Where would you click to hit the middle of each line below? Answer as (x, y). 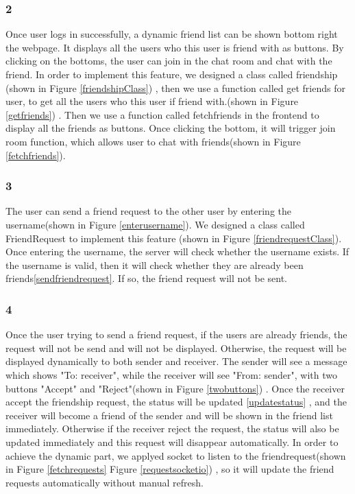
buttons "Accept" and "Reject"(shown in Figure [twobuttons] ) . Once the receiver (175, 388)
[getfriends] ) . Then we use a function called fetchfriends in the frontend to (162, 114)
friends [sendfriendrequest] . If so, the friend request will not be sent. (146, 278)
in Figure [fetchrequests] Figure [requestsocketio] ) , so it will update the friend (170, 469)
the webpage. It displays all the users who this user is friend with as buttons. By (175, 47)
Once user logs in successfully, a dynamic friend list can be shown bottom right (172, 34)
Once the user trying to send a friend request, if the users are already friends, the (176, 334)
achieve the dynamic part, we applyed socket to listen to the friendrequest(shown (176, 455)
